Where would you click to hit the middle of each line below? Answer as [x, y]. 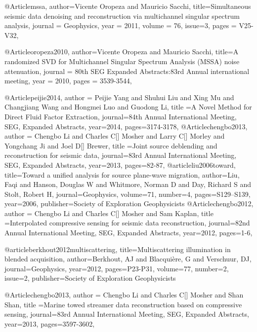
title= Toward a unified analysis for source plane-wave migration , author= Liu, [122, 174]
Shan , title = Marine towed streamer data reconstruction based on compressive [123, 304]
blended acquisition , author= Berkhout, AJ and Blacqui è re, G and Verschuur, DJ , [128, 259]
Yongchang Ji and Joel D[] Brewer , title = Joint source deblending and [111, 145]
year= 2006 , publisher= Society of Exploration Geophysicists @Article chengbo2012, [129, 203]
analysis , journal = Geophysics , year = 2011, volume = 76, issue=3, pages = [121, 25]
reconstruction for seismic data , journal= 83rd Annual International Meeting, [121, 155]
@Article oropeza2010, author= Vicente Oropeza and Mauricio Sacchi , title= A [122, 52]
